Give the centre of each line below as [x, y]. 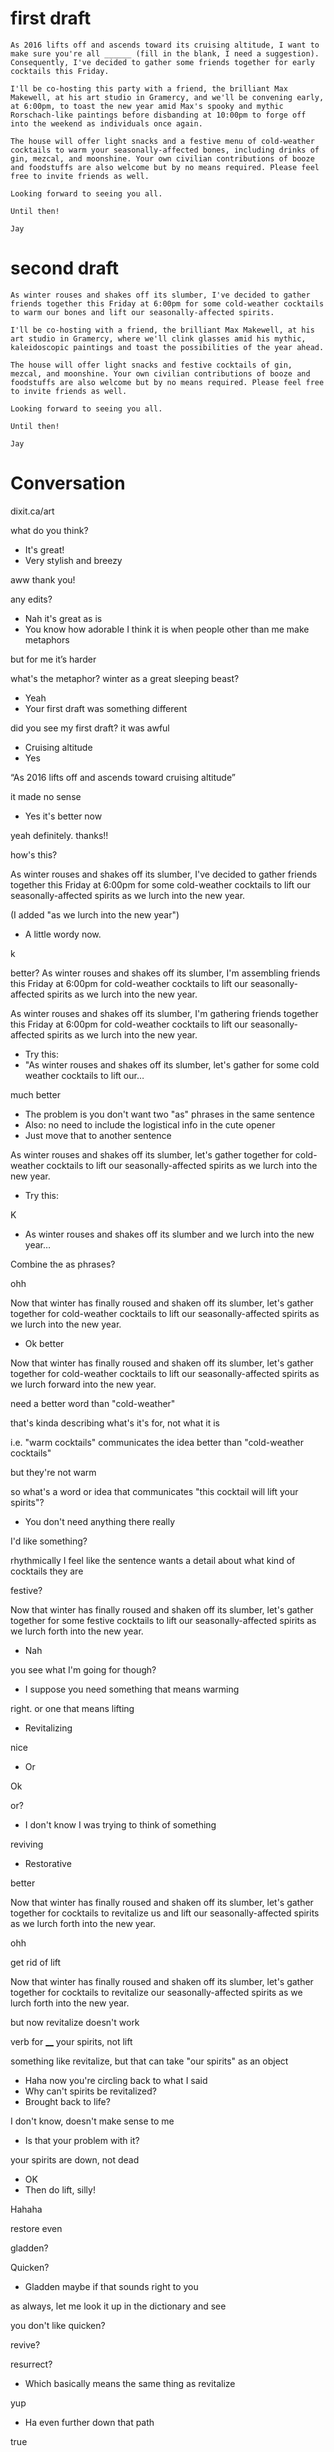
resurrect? [31, 2364]
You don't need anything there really [100, 1521]
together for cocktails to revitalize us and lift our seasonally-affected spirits [165, 1913]
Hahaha [26, 2209]
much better [35, 1094]
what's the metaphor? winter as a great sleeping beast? [125, 678]
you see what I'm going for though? [83, 1669]
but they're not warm [53, 1472]
